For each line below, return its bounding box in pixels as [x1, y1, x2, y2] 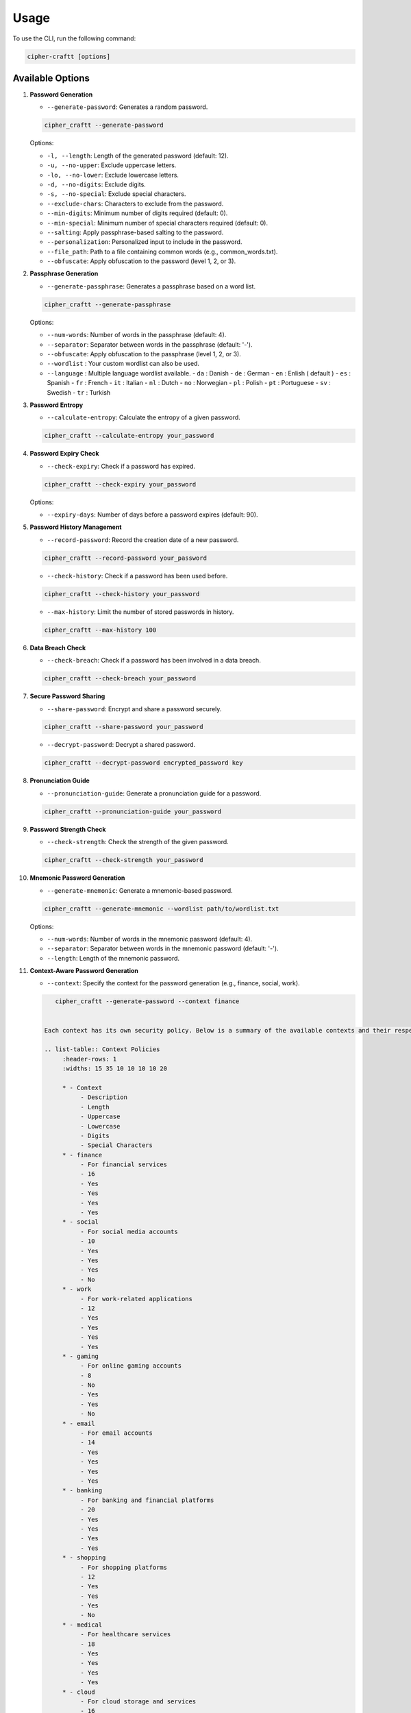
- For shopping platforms [79, 1563, 168, 1571]
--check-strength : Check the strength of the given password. [47, 838, 229, 846]
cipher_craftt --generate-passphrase [44, 300, 171, 308]
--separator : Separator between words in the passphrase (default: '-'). [47, 340, 253, 349]
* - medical [62, 1620, 103, 1629]
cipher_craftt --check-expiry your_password [44, 480, 197, 488]
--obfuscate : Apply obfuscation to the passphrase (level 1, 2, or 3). [47, 350, 241, 358]
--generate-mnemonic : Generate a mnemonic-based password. [47, 886, 233, 894]
